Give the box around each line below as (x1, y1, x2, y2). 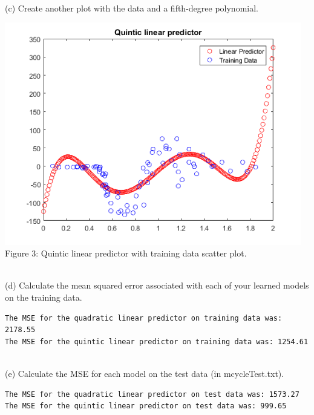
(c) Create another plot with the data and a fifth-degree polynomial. (5, 1, 258, 14)
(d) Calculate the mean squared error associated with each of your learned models (5, 279, 309, 292)
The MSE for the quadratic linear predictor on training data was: (5, 313, 283, 322)
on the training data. (5, 291, 82, 304)
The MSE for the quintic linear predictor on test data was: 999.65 (5, 402, 287, 411)
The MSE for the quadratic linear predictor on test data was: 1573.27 (5, 390, 299, 399)
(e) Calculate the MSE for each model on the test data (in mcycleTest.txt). (5, 367, 284, 380)
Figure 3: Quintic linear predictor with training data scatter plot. (5, 247, 247, 260)
